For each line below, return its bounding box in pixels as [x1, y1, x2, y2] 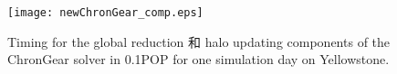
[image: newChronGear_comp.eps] [7, 6, 204, 19]
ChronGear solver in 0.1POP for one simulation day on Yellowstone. [7, 50, 390, 69]
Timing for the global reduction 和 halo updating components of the [7, 32, 391, 51]
